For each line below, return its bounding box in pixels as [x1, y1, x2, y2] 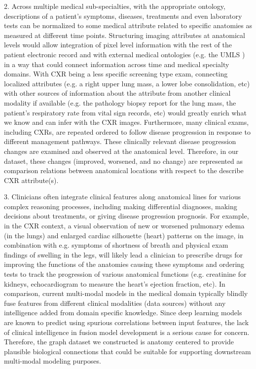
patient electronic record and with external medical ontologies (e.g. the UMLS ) [4, 49, 245, 59]
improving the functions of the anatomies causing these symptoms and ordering [4, 259, 245, 269]
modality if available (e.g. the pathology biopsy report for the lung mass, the [4, 97, 236, 108]
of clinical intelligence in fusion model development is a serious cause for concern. [4, 327, 250, 337]
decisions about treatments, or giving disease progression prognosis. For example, [4, 211, 249, 221]
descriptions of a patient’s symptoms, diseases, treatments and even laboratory [4, 10, 242, 21]
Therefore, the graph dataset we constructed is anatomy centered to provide [4, 336, 234, 347]
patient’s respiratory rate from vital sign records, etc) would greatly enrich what [4, 107, 247, 117]
